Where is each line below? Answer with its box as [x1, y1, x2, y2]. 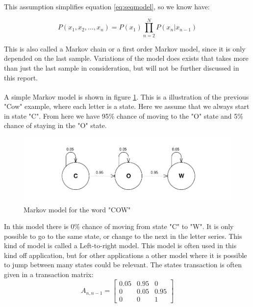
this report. [4, 72, 38, 82]
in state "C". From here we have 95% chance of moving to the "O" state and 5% [4, 110, 243, 121]
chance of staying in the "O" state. [4, 120, 107, 130]
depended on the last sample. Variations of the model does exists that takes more [4, 53, 249, 63]
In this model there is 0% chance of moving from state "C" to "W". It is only [4, 221, 234, 231]
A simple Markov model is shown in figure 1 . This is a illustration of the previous [4, 91, 249, 102]
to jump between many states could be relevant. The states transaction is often [4, 259, 242, 270]
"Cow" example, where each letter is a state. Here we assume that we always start [4, 101, 250, 111]
